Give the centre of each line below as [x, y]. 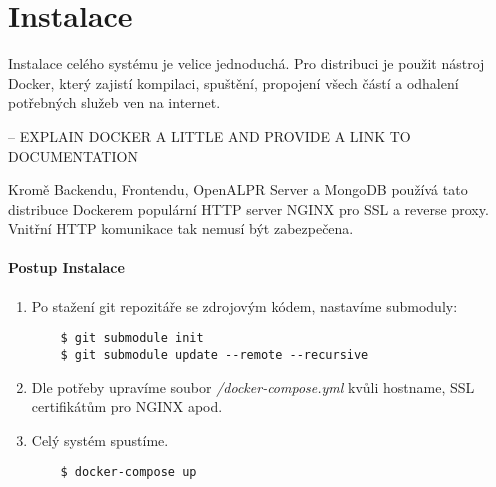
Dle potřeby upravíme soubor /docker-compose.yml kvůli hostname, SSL [253, 386]
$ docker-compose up [128, 472]
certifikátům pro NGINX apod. [127, 406]
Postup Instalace [66, 267]
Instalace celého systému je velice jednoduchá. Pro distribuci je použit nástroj [246, 63]
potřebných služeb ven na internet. [114, 102]
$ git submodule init [132, 338]
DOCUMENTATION [73, 155]
